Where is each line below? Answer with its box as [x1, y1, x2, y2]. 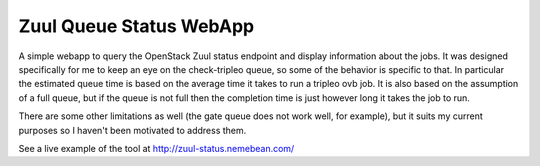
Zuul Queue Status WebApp [18, 15, 255, 37]
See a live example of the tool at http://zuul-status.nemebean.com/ [18, 142, 295, 154]
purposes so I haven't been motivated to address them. [18, 124, 247, 136]
